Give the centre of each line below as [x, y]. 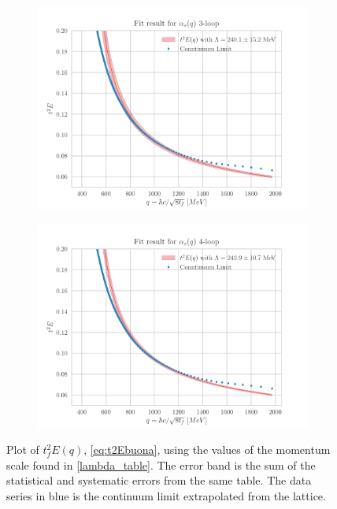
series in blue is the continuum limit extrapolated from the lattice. [166, 495]
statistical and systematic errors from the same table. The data [159, 480]
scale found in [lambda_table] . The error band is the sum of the [161, 464]
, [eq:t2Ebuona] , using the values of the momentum [207, 450]
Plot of [23, 450]
